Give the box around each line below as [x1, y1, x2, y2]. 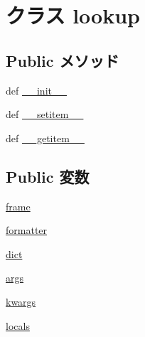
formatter [6, 223, 48, 237]
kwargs [6, 294, 36, 309]
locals [6, 318, 30, 333]
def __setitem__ [6, 107, 84, 122]
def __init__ [6, 82, 67, 97]
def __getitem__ [6, 130, 85, 145]
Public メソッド [6, 49, 119, 71]
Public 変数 [6, 165, 90, 187]
